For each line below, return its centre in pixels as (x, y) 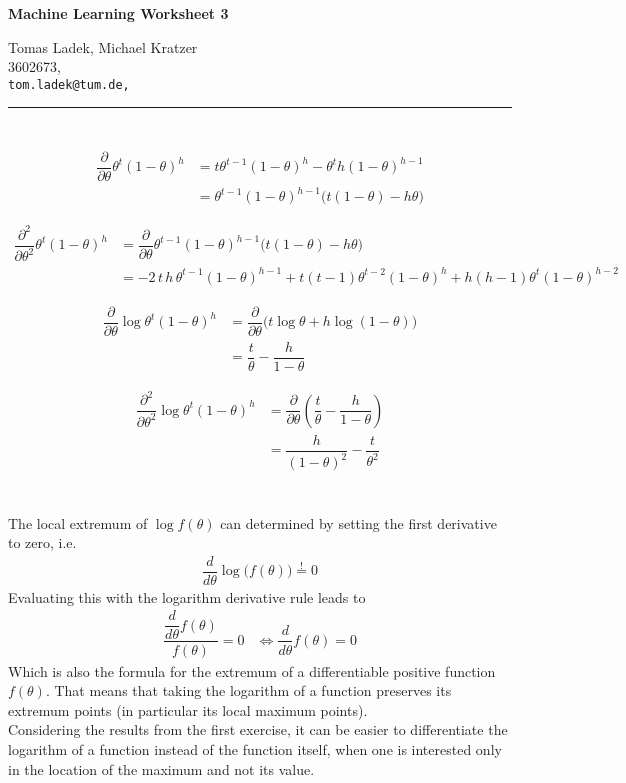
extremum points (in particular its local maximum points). (188, 709)
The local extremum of (78, 522)
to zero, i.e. (42, 542)
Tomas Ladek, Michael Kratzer (103, 46)
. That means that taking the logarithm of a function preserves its (248, 690)
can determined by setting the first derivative (358, 522)
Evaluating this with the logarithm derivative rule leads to (187, 596)
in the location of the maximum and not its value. (161, 768)
